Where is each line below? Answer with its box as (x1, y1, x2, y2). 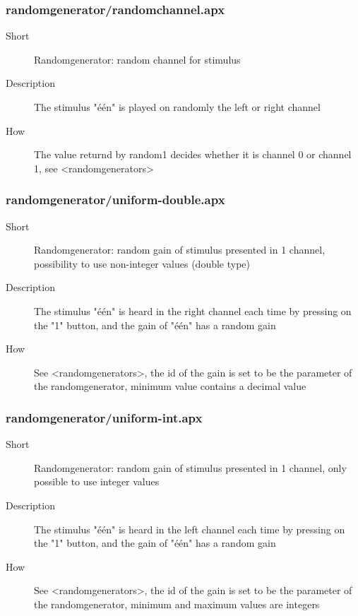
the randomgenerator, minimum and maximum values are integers (34, 596, 320, 611)
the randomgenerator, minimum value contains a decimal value (34, 379, 306, 393)
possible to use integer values (34, 474, 160, 489)
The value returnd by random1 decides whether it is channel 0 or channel (34, 147, 352, 162)
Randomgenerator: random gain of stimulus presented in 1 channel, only (34, 460, 347, 475)
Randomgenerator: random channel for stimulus (34, 52, 241, 66)
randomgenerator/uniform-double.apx (6, 191, 225, 208)
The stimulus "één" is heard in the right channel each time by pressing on (34, 303, 352, 318)
